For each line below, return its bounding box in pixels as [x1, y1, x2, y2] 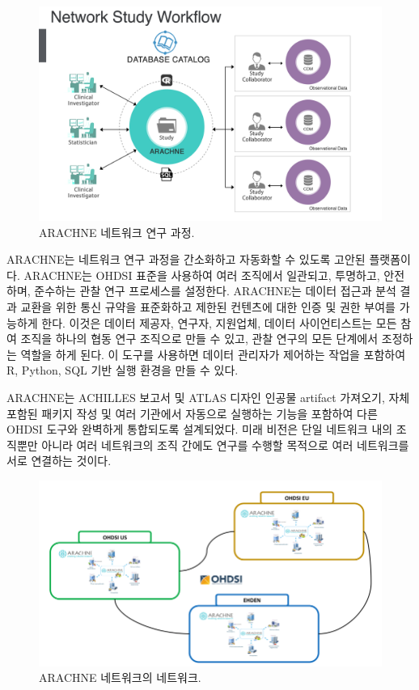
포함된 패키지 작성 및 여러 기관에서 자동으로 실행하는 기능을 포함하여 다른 [6, 404, 378, 421]
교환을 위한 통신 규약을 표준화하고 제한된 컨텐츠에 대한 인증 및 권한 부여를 [20, 298, 396, 315]
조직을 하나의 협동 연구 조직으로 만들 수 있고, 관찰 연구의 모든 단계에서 [20, 330, 379, 347]
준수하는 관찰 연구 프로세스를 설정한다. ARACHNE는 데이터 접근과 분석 [34, 282, 396, 299]
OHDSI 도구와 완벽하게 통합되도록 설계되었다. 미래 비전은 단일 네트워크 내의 [6, 421, 393, 438]
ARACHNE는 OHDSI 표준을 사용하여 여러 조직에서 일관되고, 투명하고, [23, 266, 380, 283]
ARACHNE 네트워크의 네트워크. [39, 669, 201, 686]
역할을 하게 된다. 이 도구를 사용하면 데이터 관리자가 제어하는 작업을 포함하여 [20, 345, 406, 362]
